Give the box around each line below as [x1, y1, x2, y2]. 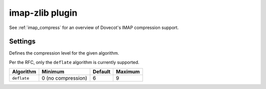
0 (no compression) [41, 75, 88, 82]
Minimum [41, 68, 65, 75]
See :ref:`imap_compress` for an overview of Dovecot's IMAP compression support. [9, 25, 179, 30]
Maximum [116, 68, 140, 75]
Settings [9, 37, 36, 46]
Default [93, 68, 111, 75]
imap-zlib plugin [9, 7, 78, 18]
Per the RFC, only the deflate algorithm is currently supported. [9, 59, 140, 65]
